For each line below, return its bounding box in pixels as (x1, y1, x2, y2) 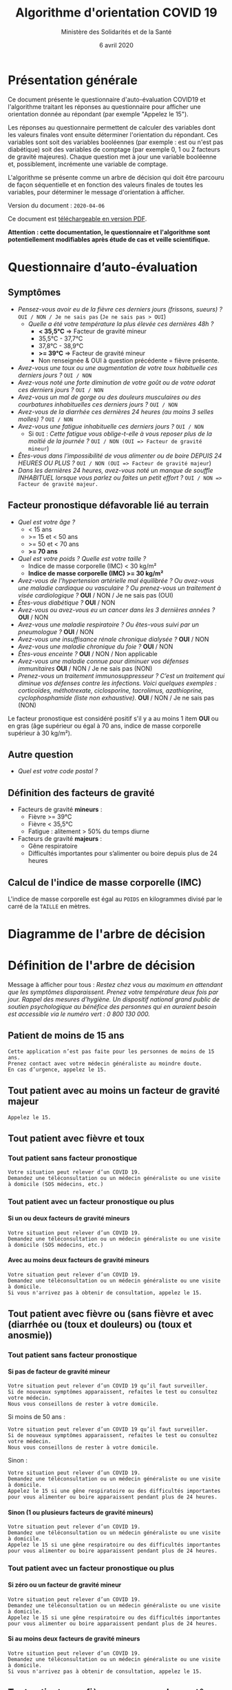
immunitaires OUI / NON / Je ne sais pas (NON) (17, 664, 153, 673)
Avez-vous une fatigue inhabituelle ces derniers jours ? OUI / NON (17, 422, 204, 430)
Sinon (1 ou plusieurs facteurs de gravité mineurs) (8, 1508, 154, 1516)
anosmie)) (8, 1330, 52, 1341)
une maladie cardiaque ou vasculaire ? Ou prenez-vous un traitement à (17, 584, 222, 592)
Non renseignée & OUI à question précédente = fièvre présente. (38, 356, 220, 365)
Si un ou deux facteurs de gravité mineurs (8, 1214, 130, 1222)
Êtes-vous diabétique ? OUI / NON (17, 598, 116, 607)
